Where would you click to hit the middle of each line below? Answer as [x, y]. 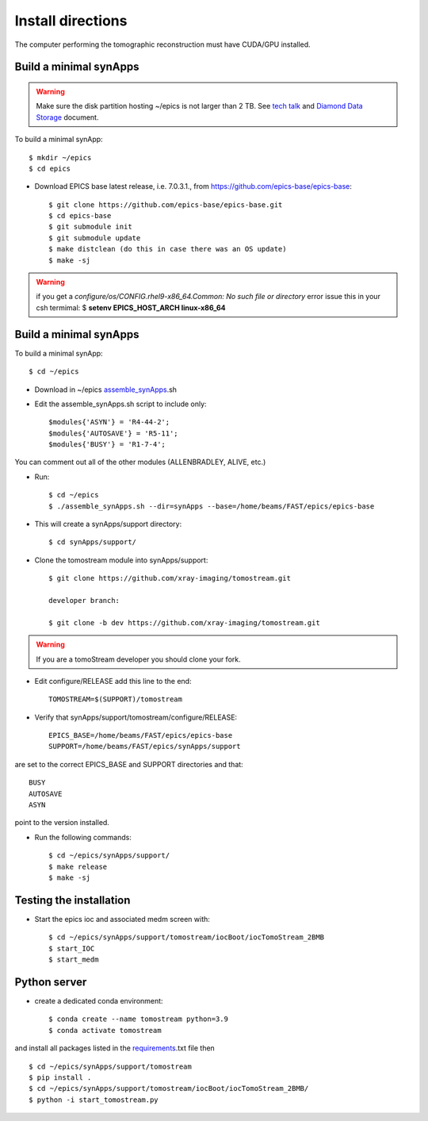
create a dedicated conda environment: [99, 1000]
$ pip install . [60, 1077]
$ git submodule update [95, 238]
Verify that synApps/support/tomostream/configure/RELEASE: [136, 717]
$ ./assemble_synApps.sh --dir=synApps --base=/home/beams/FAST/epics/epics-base [212, 506]
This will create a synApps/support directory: [108, 524]
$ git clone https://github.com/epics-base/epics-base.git [166, 205]
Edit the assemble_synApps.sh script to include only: [120, 404]
